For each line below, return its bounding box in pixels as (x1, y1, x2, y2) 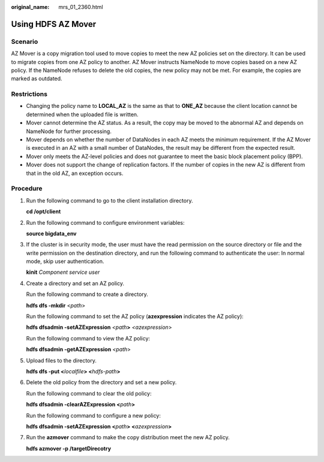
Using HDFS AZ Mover (11, 19, 96, 29)
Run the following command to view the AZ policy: (26, 334, 150, 342)
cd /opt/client (26, 208, 61, 215)
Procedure (11, 185, 43, 193)
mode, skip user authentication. (26, 258, 104, 265)
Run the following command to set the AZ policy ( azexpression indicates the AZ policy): (26, 313, 244, 320)
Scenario (11, 37, 38, 46)
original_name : (11, 4, 50, 10)
